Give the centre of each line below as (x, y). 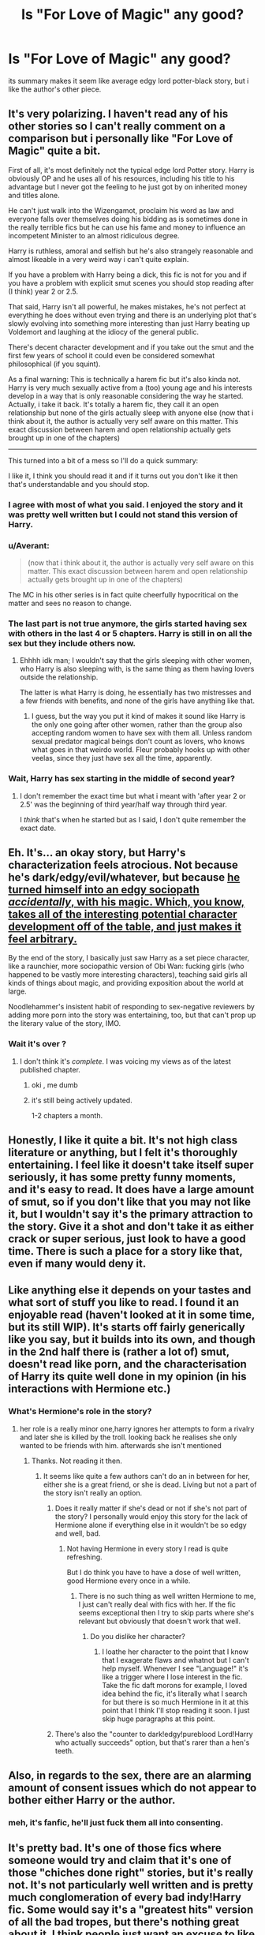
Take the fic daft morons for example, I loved (175, 1685)
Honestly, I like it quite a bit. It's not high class (123, 1141)
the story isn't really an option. (93, 1492)
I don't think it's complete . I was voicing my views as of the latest (125, 1061)
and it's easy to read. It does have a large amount (131, 1190)
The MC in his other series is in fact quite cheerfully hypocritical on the (123, 594)
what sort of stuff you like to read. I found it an (123, 1302)
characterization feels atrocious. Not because (123, 865)
